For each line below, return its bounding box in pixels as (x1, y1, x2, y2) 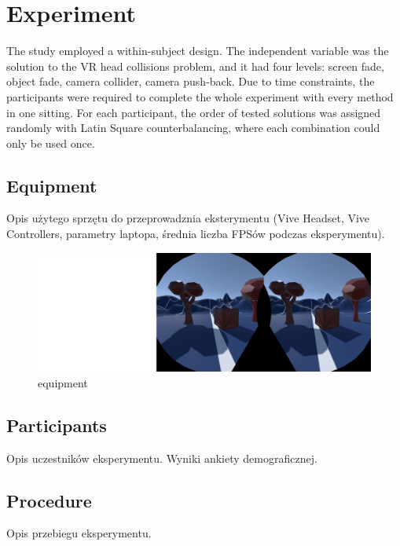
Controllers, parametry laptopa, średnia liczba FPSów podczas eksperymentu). (6, 225, 385, 242)
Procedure (6, 488, 92, 512)
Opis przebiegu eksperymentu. (6, 525, 152, 541)
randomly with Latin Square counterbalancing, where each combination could (6, 119, 380, 136)
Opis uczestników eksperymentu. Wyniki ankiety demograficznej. (6, 449, 317, 466)
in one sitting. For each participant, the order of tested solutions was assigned (6, 104, 381, 120)
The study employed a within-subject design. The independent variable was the (6, 42, 389, 59)
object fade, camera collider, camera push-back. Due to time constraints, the (6, 73, 375, 90)
